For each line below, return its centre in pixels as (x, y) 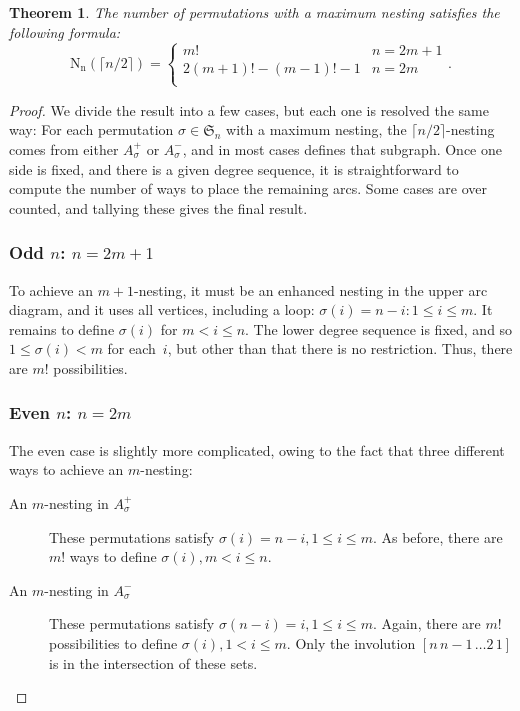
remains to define (62, 328)
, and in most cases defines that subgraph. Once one (342, 148)
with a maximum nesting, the (316, 129)
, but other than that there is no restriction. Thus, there (340, 348)
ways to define (113, 556)
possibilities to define (113, 642)
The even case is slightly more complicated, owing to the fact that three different (257, 449)
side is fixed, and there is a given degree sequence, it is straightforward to (234, 168)
